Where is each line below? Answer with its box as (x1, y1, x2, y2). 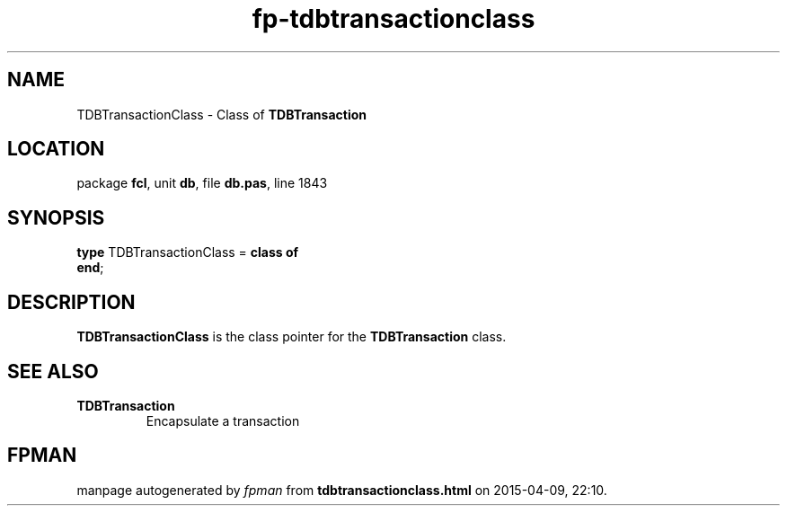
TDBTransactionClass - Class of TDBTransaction (76, 106, 367, 122)
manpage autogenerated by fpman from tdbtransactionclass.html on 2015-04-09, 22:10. (76, 482, 607, 498)
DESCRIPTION (7, 290, 136, 314)
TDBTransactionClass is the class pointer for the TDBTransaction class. (76, 329, 507, 345)
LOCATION (7, 137, 105, 161)
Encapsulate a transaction (146, 412, 300, 429)
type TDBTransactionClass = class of (76, 244, 299, 261)
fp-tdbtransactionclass (252, 4, 535, 34)
